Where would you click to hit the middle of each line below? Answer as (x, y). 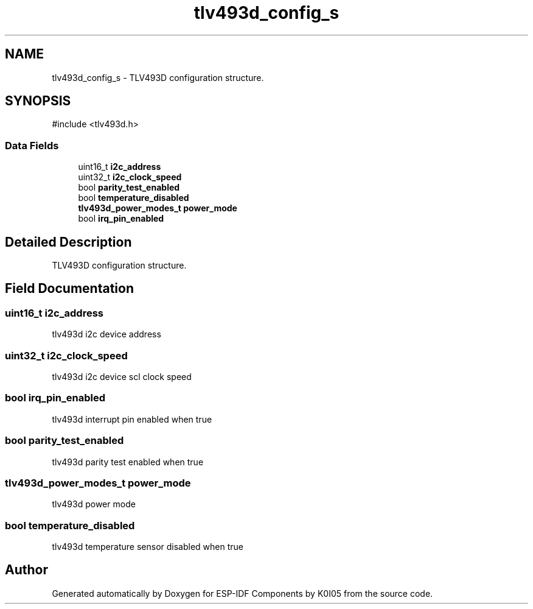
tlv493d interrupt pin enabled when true (132, 419)
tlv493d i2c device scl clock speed (122, 377)
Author (26, 570)
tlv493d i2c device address (106, 334)
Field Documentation (69, 289)
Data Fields (32, 145)
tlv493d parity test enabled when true (128, 462)
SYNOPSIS (38, 101)
